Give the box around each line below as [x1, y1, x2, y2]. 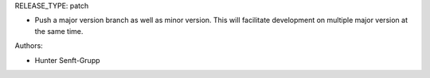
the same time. [34, 26, 84, 35]
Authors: [14, 41, 43, 50]
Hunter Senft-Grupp [34, 55, 100, 65]
